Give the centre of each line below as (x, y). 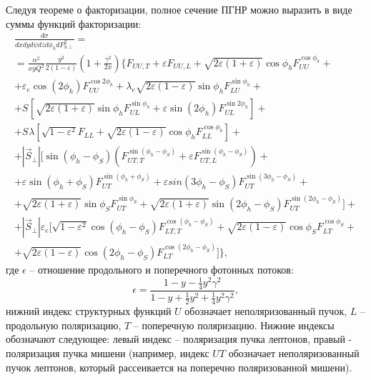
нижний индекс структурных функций (89, 311)
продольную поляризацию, (64, 325)
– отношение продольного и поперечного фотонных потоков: (162, 270)
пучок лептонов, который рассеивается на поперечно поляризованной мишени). (179, 367)
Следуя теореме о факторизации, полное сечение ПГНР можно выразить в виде (179, 9)
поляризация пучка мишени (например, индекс (108, 352)
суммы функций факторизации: (74, 23)
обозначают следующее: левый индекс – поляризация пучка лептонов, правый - (179, 339)
